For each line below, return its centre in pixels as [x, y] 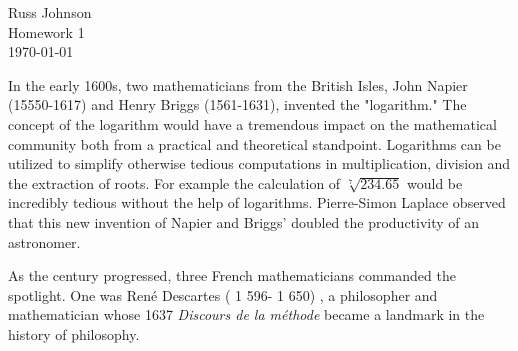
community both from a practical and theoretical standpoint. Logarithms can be [254, 143]
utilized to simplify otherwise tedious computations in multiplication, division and [259, 163]
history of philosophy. [74, 333]
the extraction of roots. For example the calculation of [174, 182]
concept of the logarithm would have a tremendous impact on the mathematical [252, 123]
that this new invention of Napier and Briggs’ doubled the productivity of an [244, 221]
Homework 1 [46, 31]
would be [435, 182]
